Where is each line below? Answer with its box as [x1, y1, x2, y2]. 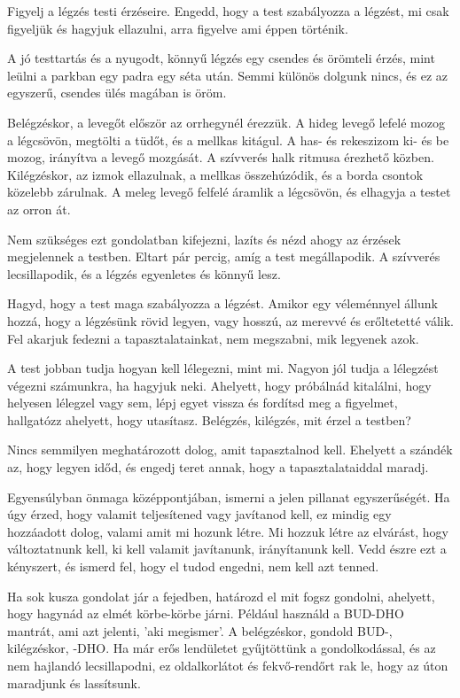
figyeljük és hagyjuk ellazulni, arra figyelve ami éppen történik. [7, 19, 348, 37]
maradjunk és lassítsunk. [7, 673, 141, 692]
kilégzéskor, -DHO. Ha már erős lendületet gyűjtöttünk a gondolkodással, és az [7, 639, 436, 657]
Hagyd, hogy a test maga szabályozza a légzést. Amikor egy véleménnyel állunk [7, 294, 438, 313]
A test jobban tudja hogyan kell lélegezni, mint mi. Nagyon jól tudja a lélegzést [7, 359, 439, 377]
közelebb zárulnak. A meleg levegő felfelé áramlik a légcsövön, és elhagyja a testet [7, 182, 451, 201]
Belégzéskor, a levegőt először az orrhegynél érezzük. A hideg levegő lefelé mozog [7, 112, 445, 131]
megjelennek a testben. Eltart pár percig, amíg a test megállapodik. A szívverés [7, 247, 441, 266]
